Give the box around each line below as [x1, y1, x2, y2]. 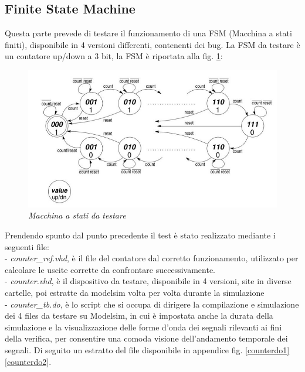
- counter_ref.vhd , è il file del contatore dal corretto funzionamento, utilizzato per [5, 252, 299, 264]
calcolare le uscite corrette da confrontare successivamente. [5, 263, 215, 275]
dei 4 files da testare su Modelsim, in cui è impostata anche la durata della [5, 309, 273, 322]
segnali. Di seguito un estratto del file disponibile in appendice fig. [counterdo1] [5, 343, 290, 356]
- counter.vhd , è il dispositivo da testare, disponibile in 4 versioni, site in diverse [5, 275, 292, 287]
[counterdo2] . [5, 355, 52, 367]
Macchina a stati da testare [28, 209, 126, 221]
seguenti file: [5, 240, 49, 252]
